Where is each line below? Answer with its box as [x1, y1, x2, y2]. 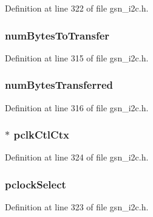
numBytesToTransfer [5, 27, 110, 43]
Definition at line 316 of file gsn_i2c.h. [5, 101, 149, 114]
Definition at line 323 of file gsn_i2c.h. [5, 201, 149, 213]
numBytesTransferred [5, 77, 113, 92]
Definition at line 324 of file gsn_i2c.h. [5, 151, 149, 164]
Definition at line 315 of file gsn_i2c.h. [5, 51, 149, 64]
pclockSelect [5, 176, 66, 191]
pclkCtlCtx [13, 127, 69, 142]
